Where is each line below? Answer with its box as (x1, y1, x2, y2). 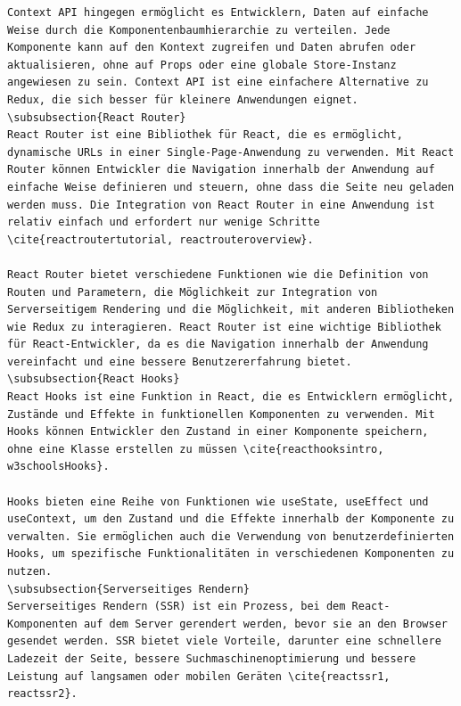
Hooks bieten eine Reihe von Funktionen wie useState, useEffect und (7, 495, 429, 508)
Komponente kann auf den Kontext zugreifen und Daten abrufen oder (7, 41, 416, 54)
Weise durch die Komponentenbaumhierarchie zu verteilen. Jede (7, 23, 391, 37)
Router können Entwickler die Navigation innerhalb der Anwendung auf (7, 163, 435, 176)
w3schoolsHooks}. (7, 460, 110, 473)
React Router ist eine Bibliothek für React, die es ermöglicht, (7, 128, 403, 142)
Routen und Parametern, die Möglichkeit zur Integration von (7, 285, 378, 299)
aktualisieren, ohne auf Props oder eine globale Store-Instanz (7, 58, 397, 71)
